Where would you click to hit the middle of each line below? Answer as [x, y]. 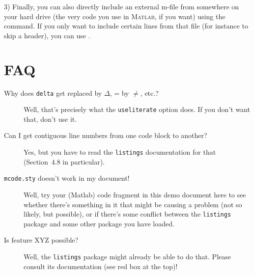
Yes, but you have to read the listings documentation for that [120, 152]
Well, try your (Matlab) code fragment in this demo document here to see [135, 194]
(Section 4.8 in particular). [64, 161]
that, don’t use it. [50, 119]
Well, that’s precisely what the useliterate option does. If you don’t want [137, 109]
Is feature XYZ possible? [41, 240]
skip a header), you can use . [47, 35]
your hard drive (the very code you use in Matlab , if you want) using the [115, 16]
